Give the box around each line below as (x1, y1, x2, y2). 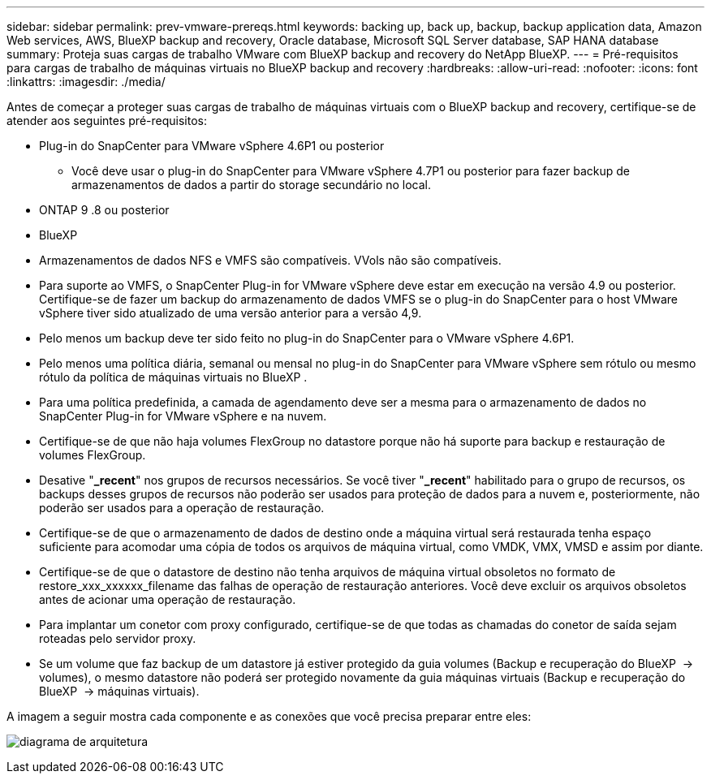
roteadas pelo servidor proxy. (39, 631, 196, 645)
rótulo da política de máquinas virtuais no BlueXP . (39, 370, 308, 384)
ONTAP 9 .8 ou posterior (39, 203, 170, 217)
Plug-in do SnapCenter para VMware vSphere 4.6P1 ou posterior (39, 139, 385, 153)
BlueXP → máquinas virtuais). (39, 684, 200, 698)
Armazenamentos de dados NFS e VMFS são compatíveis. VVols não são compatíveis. (39, 253, 502, 267)
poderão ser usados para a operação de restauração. (39, 501, 325, 515)
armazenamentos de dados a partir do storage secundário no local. (71, 178, 432, 192)
